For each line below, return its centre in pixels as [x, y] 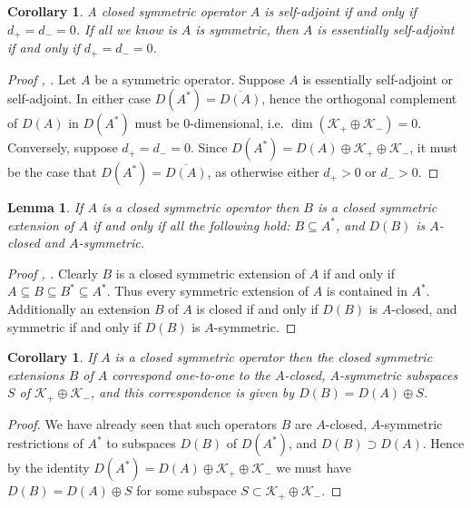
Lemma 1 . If [45, 207]
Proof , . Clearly [53, 273]
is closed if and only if [257, 309]
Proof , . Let [42, 78]
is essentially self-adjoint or [378, 78]
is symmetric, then [247, 29]
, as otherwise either [263, 172]
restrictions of [45, 443]
